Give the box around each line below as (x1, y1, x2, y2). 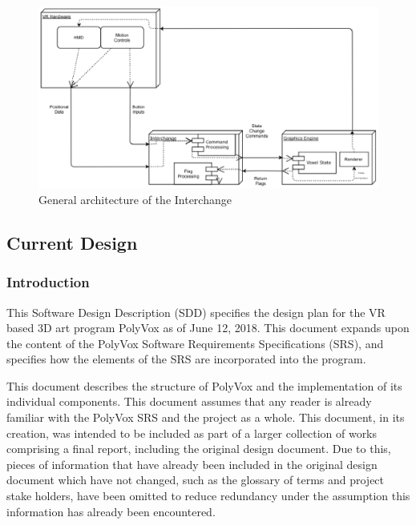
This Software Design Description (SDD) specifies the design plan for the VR (6, 303, 386, 320)
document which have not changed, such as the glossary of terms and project (6, 471, 385, 488)
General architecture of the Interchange (38, 190, 232, 207)
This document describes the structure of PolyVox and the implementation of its (6, 377, 402, 394)
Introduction (6, 272, 90, 292)
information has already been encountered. (6, 503, 216, 519)
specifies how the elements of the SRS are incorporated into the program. (6, 351, 366, 367)
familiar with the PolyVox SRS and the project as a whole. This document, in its (6, 409, 405, 426)
